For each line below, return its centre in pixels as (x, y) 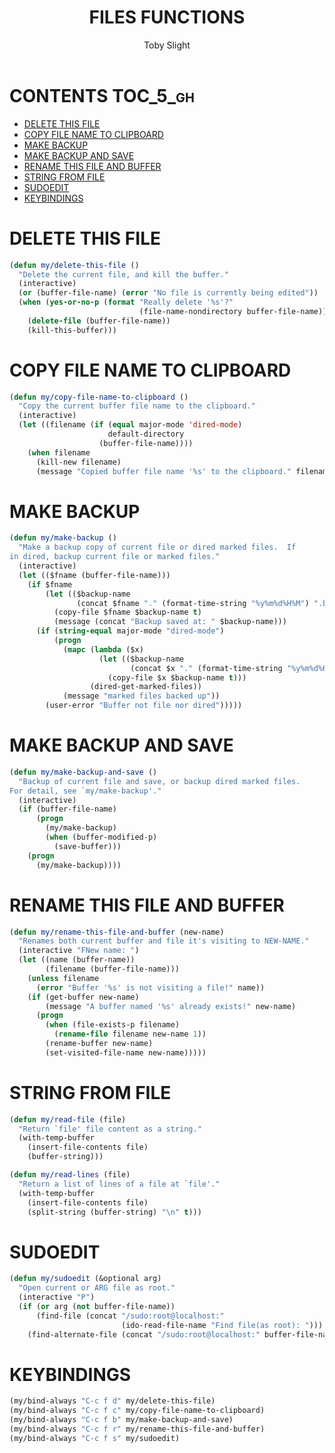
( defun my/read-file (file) (68, 1119)
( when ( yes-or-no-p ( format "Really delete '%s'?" (126, 302)
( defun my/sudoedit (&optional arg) (85, 1279)
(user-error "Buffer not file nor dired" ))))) (144, 706)
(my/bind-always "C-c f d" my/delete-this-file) (112, 1401)
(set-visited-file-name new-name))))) (126, 1052)
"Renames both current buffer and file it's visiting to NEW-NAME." (164, 941)
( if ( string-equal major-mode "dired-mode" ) (130, 631)
